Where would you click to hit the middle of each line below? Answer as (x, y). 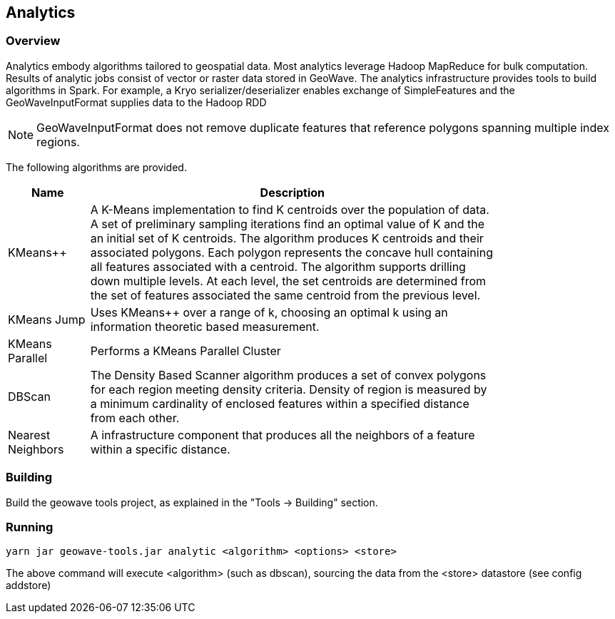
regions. (58, 142)
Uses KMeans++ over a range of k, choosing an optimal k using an (269, 312)
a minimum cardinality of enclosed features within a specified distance (280, 403)
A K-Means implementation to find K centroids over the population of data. (290, 209)
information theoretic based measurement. (205, 326)
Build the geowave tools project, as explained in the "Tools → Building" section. (192, 502)
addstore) (29, 585)
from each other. (135, 418)
